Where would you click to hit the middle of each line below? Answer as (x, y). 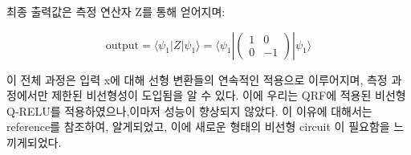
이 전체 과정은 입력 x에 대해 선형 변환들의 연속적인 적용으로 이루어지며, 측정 (197, 79)
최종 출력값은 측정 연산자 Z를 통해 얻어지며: (116, 11)
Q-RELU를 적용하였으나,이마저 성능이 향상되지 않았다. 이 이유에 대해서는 (189, 110)
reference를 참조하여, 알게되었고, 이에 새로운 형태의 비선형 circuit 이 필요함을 (198, 126)
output (122, 45)
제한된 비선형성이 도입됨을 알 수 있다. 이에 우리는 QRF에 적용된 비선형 (229, 95)
